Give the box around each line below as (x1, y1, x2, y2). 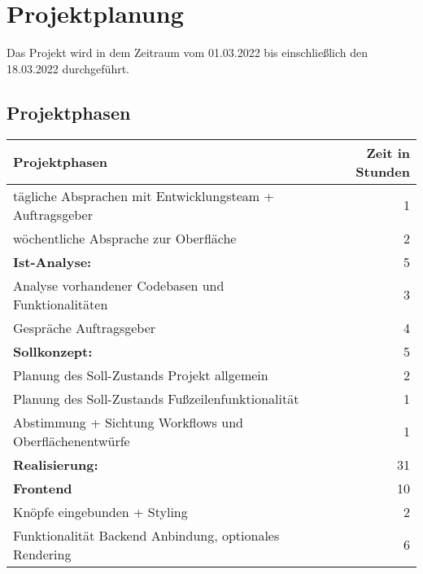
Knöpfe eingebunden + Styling (13, 502, 188, 521)
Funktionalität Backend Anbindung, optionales (13, 525, 280, 545)
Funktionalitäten (13, 294, 108, 313)
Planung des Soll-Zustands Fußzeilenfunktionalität (13, 388, 299, 408)
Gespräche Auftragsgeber (13, 318, 156, 337)
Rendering (13, 544, 72, 563)
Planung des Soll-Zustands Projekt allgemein (13, 365, 268, 384)
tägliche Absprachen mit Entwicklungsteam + (13, 186, 274, 205)
